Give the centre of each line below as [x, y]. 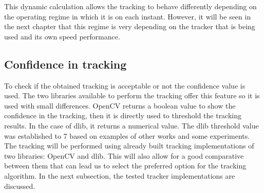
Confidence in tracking [65, 64]
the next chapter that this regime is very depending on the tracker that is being [130, 26]
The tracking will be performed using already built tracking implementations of [129, 146]
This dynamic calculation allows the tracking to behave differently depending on [130, 6]
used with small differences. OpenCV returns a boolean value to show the [120, 105]
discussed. [20, 186]
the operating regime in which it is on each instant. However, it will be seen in [128, 16]
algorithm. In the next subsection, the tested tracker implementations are [120, 175]
